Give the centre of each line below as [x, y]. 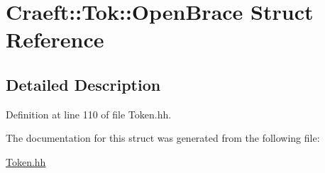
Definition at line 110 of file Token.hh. [89, 114]
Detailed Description [83, 84]
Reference [55, 39]
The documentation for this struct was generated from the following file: [163, 138]
